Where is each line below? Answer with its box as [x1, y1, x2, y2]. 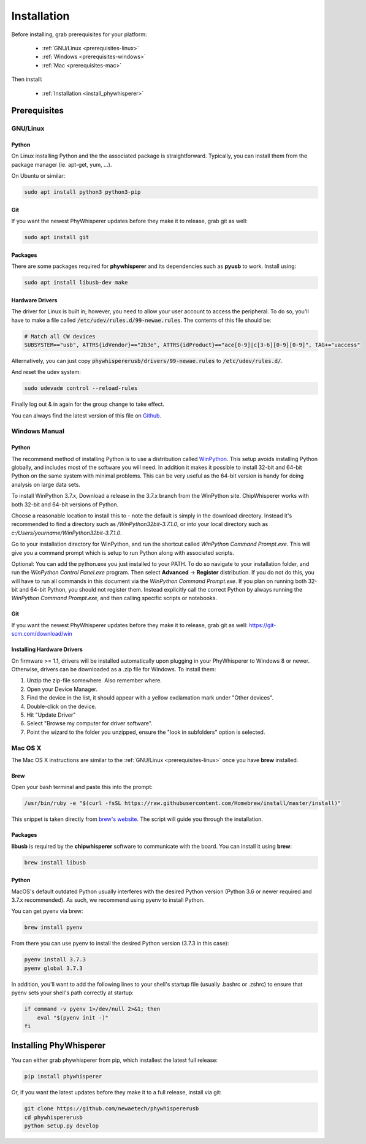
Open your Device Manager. [26, 685, 98, 693]
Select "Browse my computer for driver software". [26, 720, 153, 727]
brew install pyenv [24, 924, 83, 931]
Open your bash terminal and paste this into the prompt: [11, 784, 153, 791]
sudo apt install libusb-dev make [24, 279, 128, 286]
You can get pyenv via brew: [11, 907, 83, 915]
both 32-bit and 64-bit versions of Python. [11, 500, 119, 508]
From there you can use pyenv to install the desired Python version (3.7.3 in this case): [11, 940, 229, 947]
